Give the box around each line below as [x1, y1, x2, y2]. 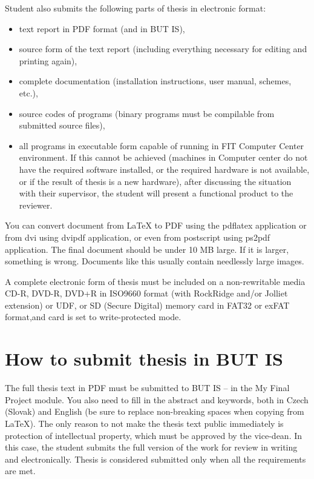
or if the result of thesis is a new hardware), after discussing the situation [19, 175, 292, 187]
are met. [5, 464, 36, 477]
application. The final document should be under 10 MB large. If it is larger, [5, 243, 289, 255]
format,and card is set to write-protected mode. [5, 310, 182, 323]
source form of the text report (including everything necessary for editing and [19, 42, 307, 55]
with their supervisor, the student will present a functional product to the [19, 187, 293, 199]
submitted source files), [19, 119, 105, 132]
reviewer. [19, 198, 53, 211]
